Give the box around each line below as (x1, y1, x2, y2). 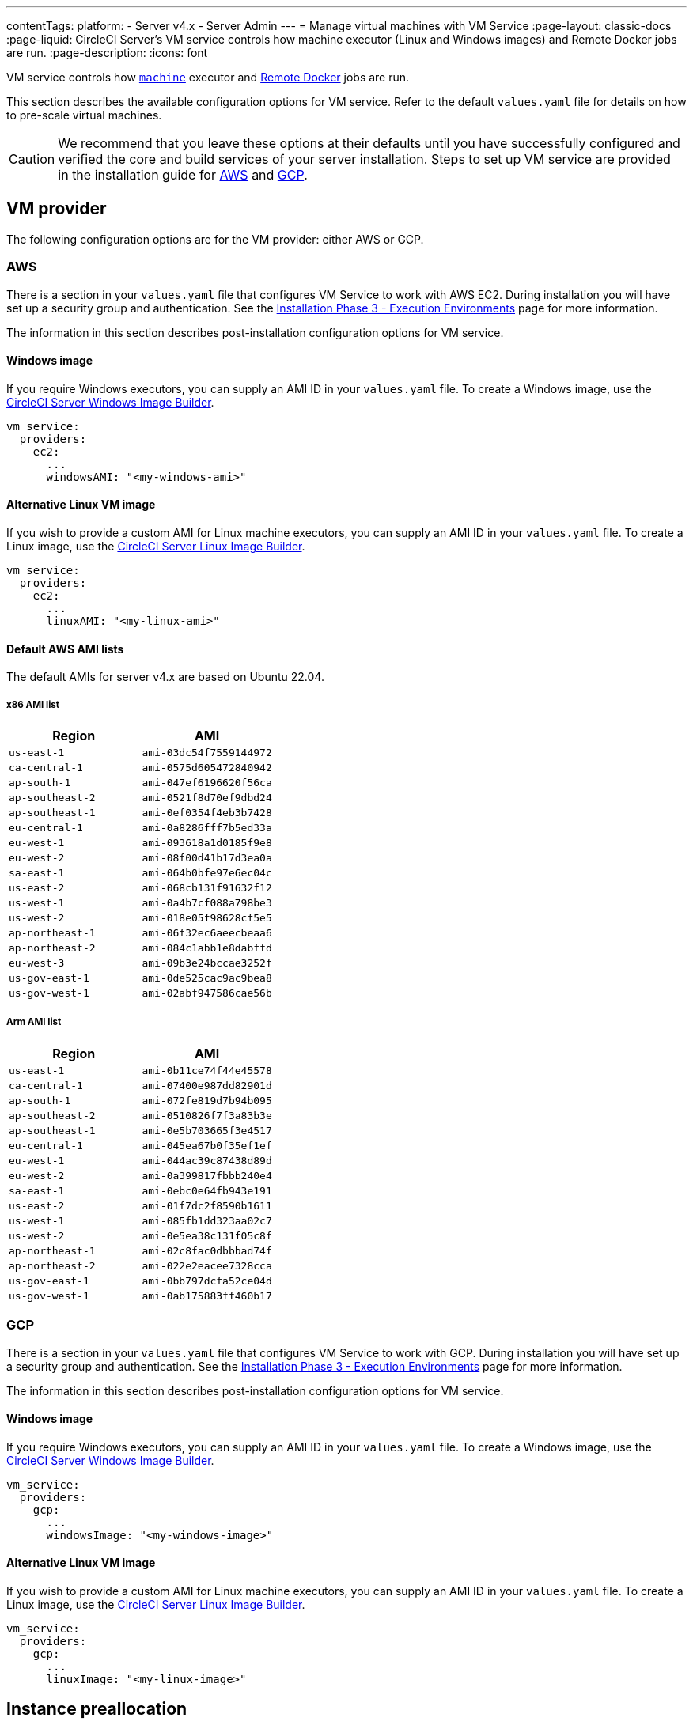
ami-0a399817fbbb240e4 (142, 1169, 272, 1182)
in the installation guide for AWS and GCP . (58, 167, 308, 183)
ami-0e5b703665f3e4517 (142, 1124, 272, 1137)
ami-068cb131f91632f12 (142, 882, 272, 895)
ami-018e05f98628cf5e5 (142, 912, 272, 925)
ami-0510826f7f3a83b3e (142, 1109, 272, 1122)
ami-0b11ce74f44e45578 (142, 1064, 272, 1076)
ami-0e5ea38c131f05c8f (142, 1229, 272, 1242)
